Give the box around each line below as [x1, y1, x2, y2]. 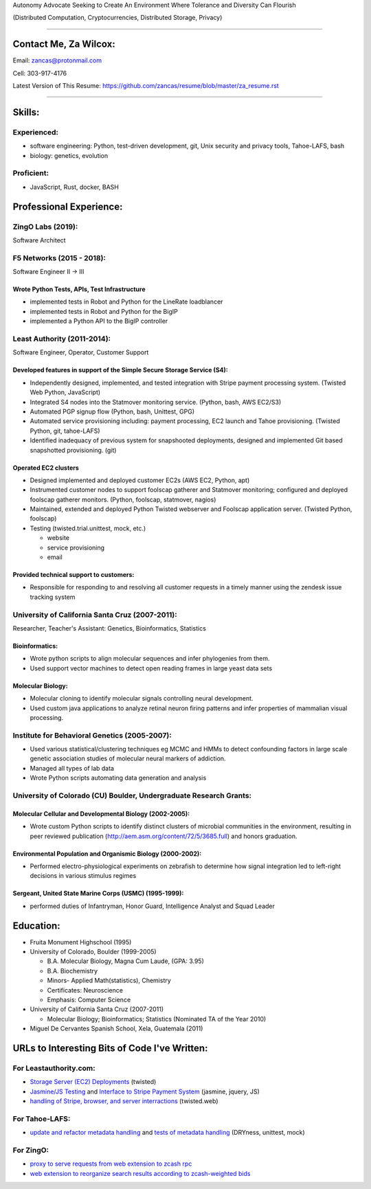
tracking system [30, 593, 76, 601]
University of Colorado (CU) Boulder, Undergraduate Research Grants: [12, 791, 252, 800]
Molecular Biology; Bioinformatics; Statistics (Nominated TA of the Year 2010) [47, 1015, 267, 1023]
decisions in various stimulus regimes [30, 872, 137, 880]
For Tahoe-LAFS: [12, 1113, 71, 1123]
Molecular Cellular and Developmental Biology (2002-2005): [12, 809, 190, 817]
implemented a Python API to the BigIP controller [30, 317, 168, 326]
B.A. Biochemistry [47, 966, 98, 975]
